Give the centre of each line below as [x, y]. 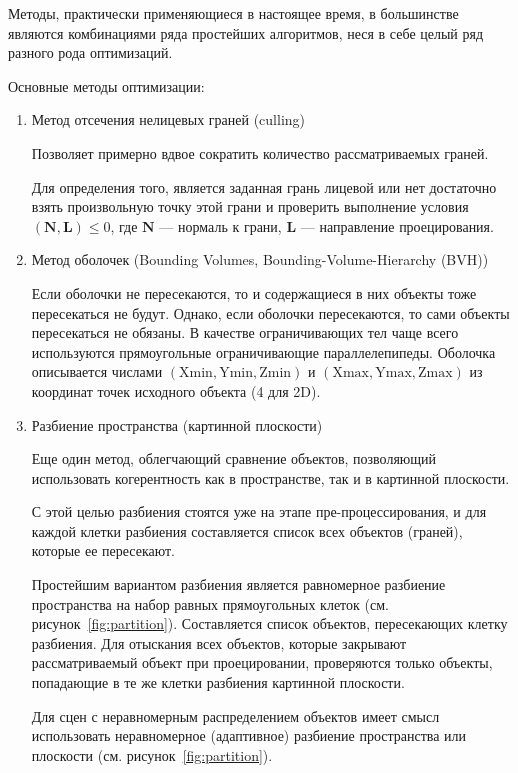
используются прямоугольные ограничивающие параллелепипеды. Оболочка [263, 351]
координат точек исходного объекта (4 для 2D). [176, 390]
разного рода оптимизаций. [90, 52]
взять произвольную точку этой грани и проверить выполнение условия [250, 206]
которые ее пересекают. [103, 550]
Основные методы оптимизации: [106, 85]
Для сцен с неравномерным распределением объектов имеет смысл [235, 715]
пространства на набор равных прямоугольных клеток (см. [210, 603]
